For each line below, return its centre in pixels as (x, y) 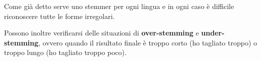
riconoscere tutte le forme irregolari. (60, 16)
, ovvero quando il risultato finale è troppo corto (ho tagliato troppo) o (148, 42)
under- (213, 33)
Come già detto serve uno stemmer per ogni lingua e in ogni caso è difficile (119, 6)
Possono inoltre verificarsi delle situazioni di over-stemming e (102, 33)
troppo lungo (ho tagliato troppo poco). (65, 52)
